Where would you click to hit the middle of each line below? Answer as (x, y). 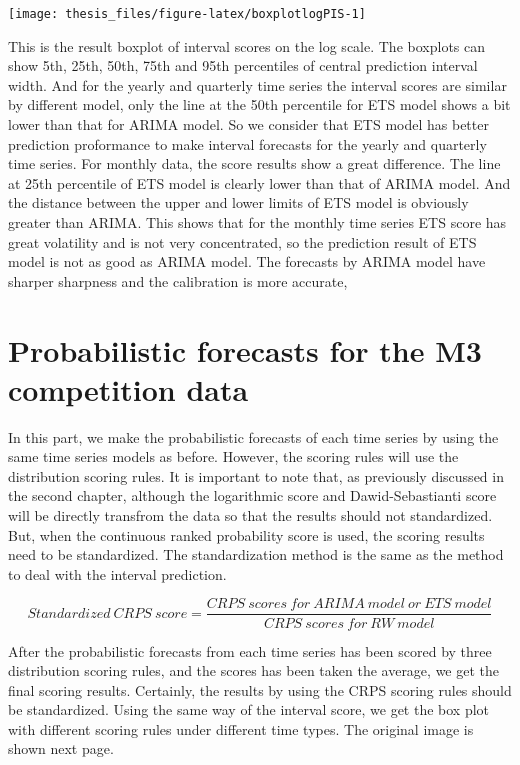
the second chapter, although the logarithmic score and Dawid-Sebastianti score (252, 495)
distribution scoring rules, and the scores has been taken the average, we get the (254, 670)
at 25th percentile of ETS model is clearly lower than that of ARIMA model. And (259, 182)
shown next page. (61, 748)
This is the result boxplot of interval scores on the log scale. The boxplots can (247, 45)
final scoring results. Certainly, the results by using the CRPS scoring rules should (260, 689)
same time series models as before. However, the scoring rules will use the (233, 456)
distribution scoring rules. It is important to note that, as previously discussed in (256, 475)
